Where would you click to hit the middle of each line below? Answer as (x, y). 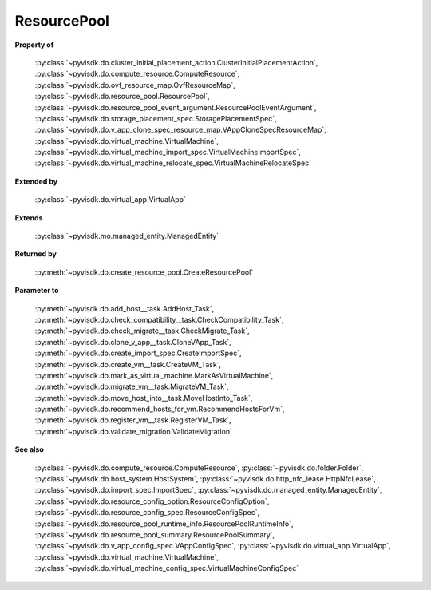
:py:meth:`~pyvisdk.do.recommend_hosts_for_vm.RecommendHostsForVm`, (160, 409)
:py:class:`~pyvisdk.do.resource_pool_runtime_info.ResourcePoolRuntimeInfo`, (164, 524)
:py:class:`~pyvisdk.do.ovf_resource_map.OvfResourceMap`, (135, 85)
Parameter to (37, 291)
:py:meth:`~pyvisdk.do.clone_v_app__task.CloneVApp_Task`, (133, 342)
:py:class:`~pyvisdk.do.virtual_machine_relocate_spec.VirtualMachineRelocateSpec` (173, 163)
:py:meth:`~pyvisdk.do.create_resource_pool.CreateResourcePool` (144, 272)
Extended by (36, 181)
